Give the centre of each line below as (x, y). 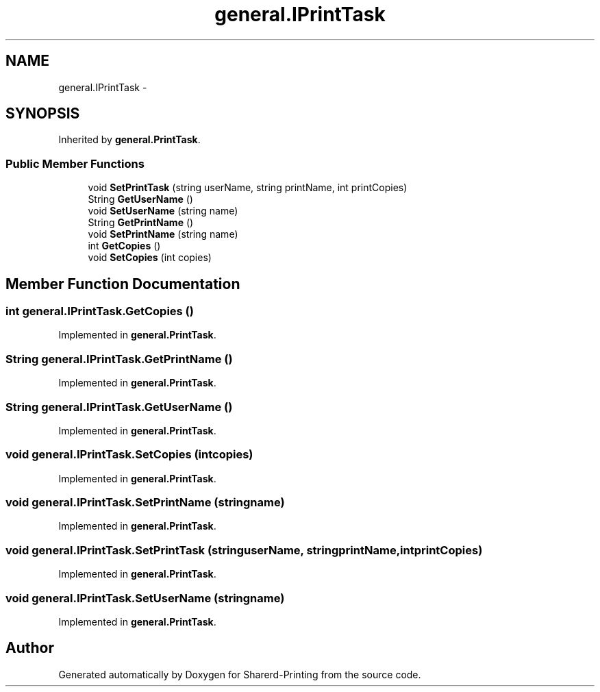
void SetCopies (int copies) (150, 258)
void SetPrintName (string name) (163, 234)
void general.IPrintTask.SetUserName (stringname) (145, 598)
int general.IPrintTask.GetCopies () (100, 311)
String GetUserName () (140, 199)
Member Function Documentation (123, 284)
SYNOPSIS (43, 114)
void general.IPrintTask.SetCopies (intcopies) (129, 455)
